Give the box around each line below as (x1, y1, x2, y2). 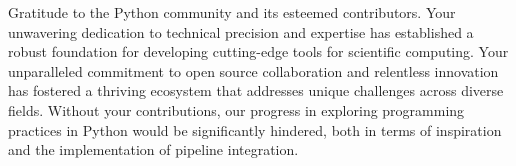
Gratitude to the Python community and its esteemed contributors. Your (8, 2, 456, 22)
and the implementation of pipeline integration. (8, 139, 299, 160)
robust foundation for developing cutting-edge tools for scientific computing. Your (8, 41, 509, 62)
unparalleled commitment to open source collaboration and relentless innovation (8, 60, 499, 81)
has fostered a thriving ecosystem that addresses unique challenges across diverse (8, 80, 504, 101)
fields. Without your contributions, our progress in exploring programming (8, 99, 465, 120)
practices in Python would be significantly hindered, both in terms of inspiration (8, 119, 502, 140)
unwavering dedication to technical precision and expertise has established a (8, 21, 474, 42)
